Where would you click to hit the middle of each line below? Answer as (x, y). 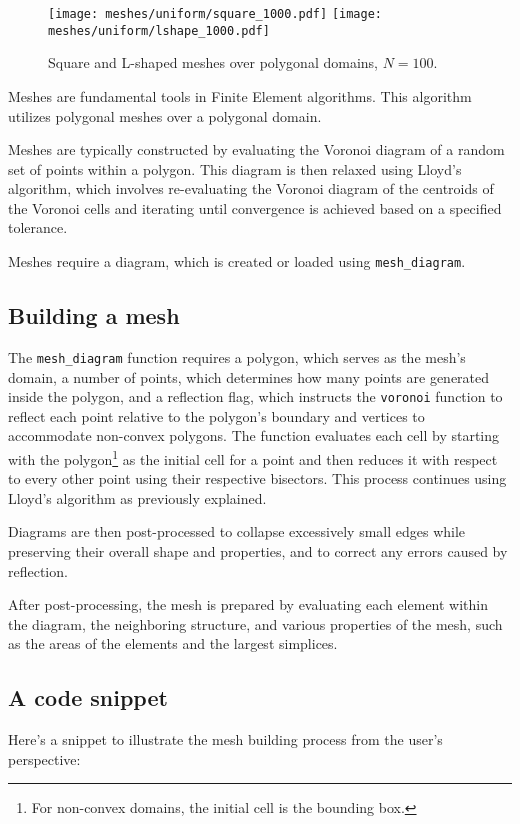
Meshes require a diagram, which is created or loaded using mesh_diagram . (237, 261)
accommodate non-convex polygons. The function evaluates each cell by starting (254, 435)
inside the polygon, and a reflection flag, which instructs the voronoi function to (255, 396)
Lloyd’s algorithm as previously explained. (137, 497)
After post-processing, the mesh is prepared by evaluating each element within (248, 604)
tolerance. (38, 227)
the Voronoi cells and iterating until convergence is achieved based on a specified (255, 207)
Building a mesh (94, 315)
